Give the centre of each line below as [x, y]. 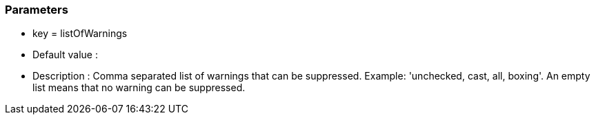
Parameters [37, 10]
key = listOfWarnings [80, 34]
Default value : [65, 55]
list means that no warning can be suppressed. [139, 88]
